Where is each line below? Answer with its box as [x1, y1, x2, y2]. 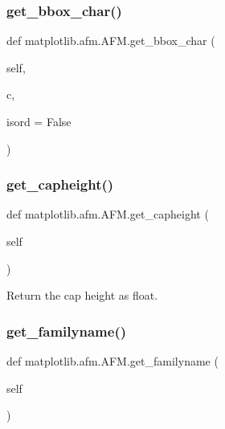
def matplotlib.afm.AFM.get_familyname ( [6, 353, 219, 369]
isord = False [6, 113, 72, 129]
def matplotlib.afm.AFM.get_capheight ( [6, 206, 209, 223]
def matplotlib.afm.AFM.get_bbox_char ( [6, 32, 215, 49]
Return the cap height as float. [6, 287, 158, 304]
